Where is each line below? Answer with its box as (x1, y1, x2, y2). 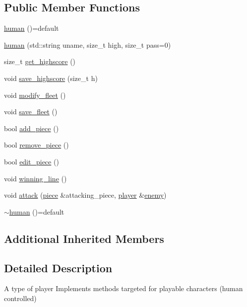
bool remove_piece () (4, 140, 69, 150)
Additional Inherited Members (4, 230, 164, 246)
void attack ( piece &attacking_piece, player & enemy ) (4, 190, 167, 200)
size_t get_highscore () (4, 56, 76, 67)
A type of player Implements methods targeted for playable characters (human (4, 283, 243, 294)
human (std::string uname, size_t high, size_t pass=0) (4, 39, 171, 50)
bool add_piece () (4, 123, 59, 133)
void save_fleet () (4, 106, 58, 117)
